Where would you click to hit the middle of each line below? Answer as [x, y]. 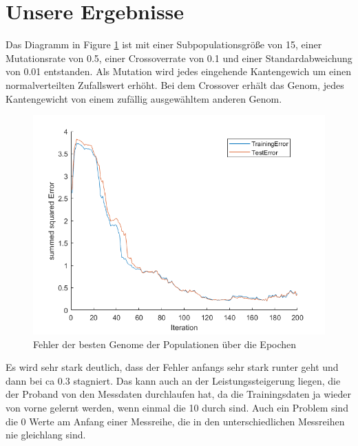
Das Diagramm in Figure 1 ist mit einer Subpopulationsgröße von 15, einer [164, 44]
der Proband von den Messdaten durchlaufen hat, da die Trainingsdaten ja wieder [178, 394]
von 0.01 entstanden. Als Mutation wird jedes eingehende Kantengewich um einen [178, 71]
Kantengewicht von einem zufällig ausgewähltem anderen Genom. [144, 98]
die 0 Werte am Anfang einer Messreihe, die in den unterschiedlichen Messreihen [175, 421]
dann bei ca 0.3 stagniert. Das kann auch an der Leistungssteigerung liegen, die [173, 380]
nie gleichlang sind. [46, 435]
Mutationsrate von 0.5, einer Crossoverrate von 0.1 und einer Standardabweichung [179, 58]
